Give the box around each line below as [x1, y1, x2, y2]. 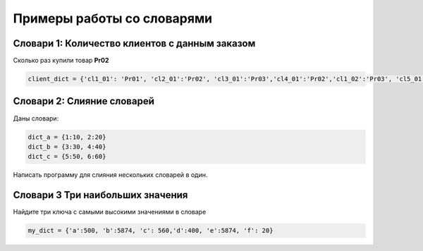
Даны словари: [13, 114, 59, 123]
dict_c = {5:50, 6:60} [27, 152, 106, 161]
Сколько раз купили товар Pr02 [13, 56, 109, 65]
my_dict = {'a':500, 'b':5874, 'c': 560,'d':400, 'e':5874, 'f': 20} [27, 226, 274, 235]
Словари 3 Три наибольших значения [13, 189, 188, 201]
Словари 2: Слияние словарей [13, 95, 154, 107]
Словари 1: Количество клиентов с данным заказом [13, 37, 256, 49]
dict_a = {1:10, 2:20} [27, 133, 106, 141]
